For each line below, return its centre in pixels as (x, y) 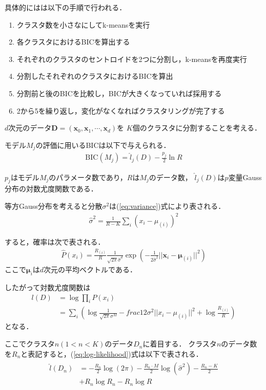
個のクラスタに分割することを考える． (197, 128)
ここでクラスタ (30, 344)
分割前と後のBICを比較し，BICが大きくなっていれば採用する (119, 93)
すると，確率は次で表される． (55, 242)
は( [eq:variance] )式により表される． (167, 205)
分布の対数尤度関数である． (51, 189)
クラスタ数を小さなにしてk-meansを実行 (83, 24)
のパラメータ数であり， (88, 177)
